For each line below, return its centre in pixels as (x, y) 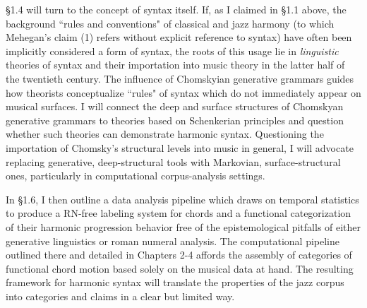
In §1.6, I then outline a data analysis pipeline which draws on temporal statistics (182, 199)
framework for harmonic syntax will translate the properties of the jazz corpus (175, 282)
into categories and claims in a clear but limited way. (120, 296)
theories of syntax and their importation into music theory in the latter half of (175, 65)
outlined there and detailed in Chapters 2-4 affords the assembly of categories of (179, 255)
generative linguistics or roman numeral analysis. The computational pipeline (173, 241)
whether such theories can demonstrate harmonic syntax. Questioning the (165, 134)
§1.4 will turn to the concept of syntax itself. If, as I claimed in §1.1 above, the (176, 9)
